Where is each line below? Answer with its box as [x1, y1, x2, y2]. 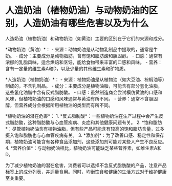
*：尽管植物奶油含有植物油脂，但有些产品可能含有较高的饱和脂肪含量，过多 [5, 126, 165, 132]
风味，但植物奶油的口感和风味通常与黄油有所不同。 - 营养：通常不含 [5, 95, 149, 101]
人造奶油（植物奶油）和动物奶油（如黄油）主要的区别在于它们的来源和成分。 [5, 35, 167, 42]
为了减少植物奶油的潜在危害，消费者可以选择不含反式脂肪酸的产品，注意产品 [5, 162, 167, 168]
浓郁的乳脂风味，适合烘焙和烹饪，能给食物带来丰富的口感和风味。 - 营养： [5, 59, 163, 65]
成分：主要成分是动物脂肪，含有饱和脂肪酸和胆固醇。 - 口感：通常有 [18, 52, 163, 59]
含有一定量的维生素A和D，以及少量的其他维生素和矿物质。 [5, 65, 128, 72]
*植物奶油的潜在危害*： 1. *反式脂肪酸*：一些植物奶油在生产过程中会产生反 [5, 113, 164, 119]
